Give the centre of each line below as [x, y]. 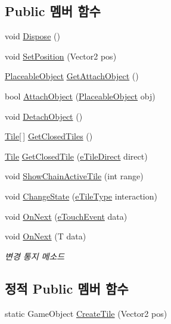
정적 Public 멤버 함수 [67, 288]
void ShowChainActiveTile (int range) [74, 176]
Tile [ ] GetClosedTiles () [49, 136]
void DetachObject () [44, 116]
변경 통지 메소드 [35, 256]
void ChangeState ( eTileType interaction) [81, 196]
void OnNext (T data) [46, 236]
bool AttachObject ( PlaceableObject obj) [80, 96]
